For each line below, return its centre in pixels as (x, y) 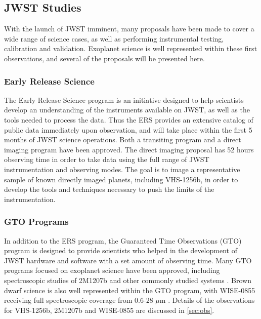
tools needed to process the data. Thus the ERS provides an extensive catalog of (129, 119)
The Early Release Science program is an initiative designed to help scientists (124, 99)
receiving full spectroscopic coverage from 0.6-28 (79, 300)
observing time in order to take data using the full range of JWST (107, 159)
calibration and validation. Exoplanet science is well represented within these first (131, 48)
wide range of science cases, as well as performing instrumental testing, (114, 38)
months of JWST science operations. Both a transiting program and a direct (123, 139)
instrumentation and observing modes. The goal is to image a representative (122, 169)
